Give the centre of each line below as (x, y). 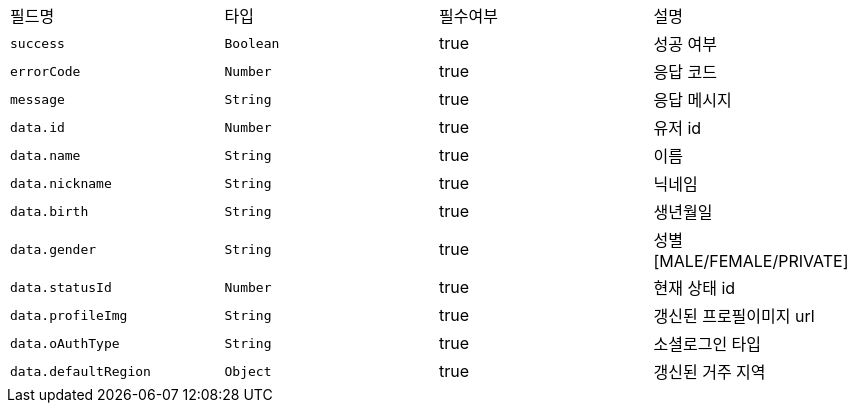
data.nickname (61, 183)
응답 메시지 (692, 100)
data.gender (53, 249)
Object (248, 371)
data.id (37, 127)
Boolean (252, 43)
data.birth (49, 211)
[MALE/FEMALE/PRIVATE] (751, 261)
